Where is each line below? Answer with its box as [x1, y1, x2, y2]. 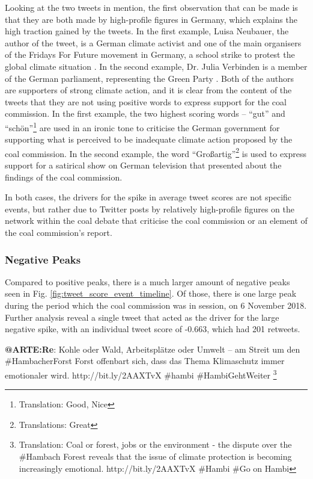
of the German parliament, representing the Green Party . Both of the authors [5, 72, 294, 84]
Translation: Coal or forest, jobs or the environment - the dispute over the [19, 438, 292, 451]
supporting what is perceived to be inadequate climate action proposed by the [5, 133, 293, 146]
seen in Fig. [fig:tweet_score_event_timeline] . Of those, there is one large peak [5, 287, 297, 300]
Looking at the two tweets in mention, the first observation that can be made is [5, 1, 298, 13]
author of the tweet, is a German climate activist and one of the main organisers [5, 36, 302, 49]
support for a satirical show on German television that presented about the [5, 159, 282, 172]
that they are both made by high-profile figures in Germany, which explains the [5, 13, 297, 25]
